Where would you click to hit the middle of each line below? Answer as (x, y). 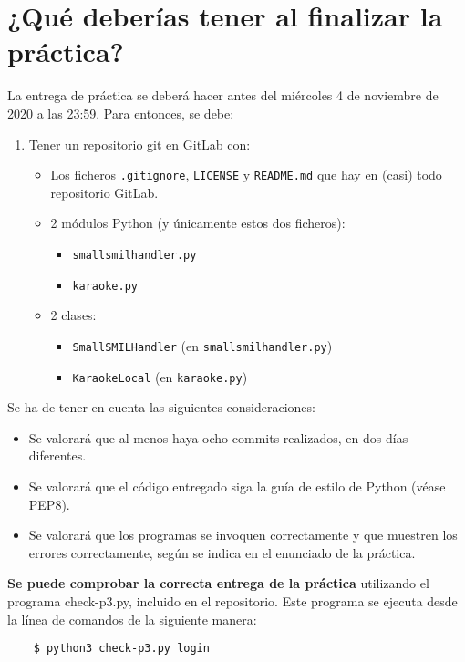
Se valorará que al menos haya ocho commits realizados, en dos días (218, 437)
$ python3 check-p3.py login (121, 649)
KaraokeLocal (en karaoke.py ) (160, 376)
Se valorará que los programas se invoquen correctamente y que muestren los (243, 535)
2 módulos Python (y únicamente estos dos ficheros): (198, 223)
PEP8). (49, 504)
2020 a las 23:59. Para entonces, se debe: (121, 113)
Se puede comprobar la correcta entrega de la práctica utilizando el (218, 583)
